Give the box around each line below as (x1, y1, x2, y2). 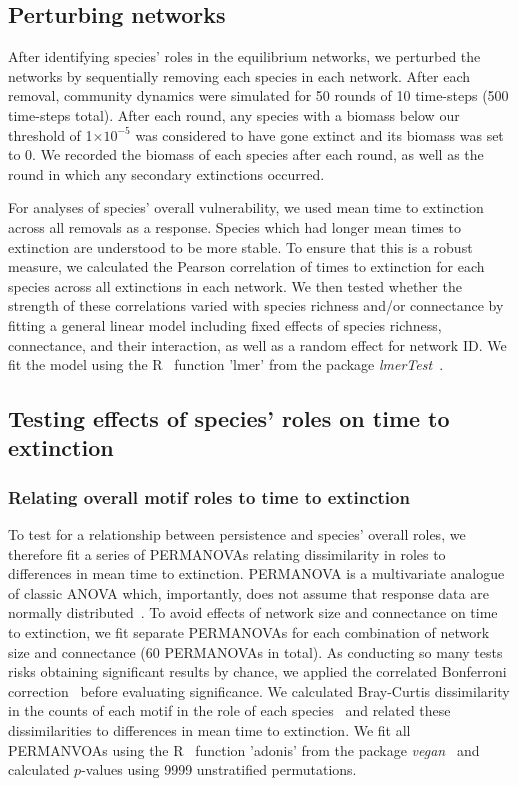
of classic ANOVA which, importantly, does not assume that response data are (8, 582, 489, 603)
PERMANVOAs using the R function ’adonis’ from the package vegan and (8, 739, 480, 760)
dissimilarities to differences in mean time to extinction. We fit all (8, 720, 411, 741)
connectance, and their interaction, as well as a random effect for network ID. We (8, 334, 507, 355)
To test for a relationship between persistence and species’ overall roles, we (8, 524, 466, 545)
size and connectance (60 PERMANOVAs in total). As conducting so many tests (8, 641, 503, 662)
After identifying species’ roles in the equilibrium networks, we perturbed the (8, 46, 481, 67)
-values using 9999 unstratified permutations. (81, 759, 357, 780)
